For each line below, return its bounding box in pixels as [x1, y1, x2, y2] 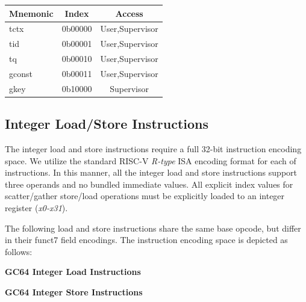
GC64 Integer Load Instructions [5, 265, 141, 278]
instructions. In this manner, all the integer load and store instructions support [5, 166, 297, 179]
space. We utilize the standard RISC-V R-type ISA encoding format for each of [5, 154, 296, 167]
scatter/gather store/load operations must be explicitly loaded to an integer [5, 190, 285, 202]
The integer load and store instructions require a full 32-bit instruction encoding [5, 143, 302, 155]
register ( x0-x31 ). [5, 201, 68, 214]
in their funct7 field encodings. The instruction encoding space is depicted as [5, 233, 288, 246]
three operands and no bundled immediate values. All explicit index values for [5, 177, 293, 190]
